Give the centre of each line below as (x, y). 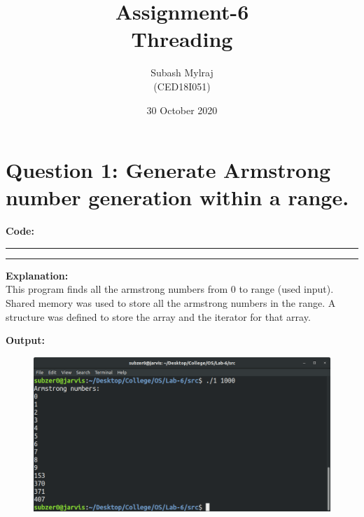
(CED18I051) (182, 86)
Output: (25, 340)
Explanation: (37, 275)
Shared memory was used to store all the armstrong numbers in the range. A (171, 303)
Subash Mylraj (182, 73)
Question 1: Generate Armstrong (168, 170)
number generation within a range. (177, 197)
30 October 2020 (182, 110)
